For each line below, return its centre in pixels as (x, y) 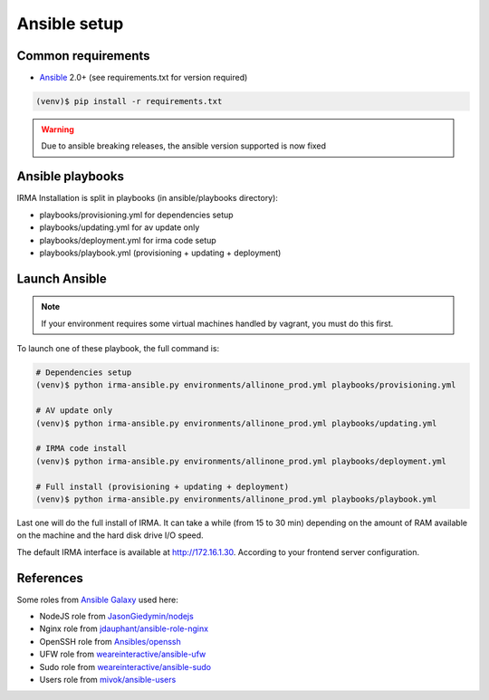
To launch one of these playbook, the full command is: (118, 349)
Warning (58, 129)
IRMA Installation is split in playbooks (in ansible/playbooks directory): (147, 198)
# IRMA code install (81, 449)
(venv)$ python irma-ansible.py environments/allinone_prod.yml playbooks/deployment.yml (241, 461)
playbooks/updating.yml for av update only (120, 227)
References (50, 578)
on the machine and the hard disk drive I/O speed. (110, 535)
